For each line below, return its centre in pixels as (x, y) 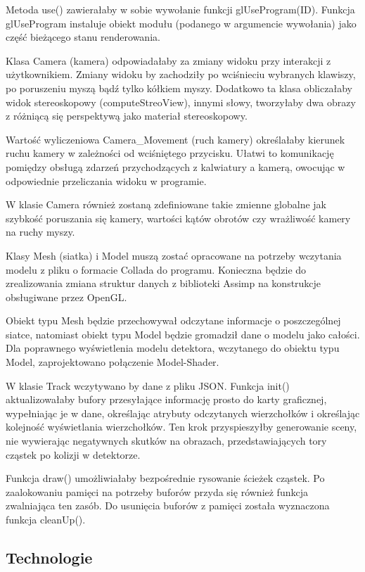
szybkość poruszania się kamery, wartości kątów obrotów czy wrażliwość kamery (178, 218)
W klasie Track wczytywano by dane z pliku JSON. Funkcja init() (148, 385)
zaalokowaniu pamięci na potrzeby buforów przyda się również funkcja (157, 491)
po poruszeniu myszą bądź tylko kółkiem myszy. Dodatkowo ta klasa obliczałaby (179, 88)
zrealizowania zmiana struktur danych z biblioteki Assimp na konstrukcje (164, 283)
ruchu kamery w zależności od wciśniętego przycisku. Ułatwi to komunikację (170, 153)
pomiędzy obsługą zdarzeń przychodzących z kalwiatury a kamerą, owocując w (175, 166)
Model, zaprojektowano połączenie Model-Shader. (113, 362)
